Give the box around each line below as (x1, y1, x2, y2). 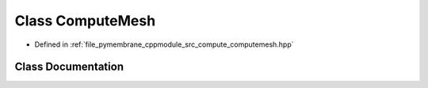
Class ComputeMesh (14, 12, 156, 29)
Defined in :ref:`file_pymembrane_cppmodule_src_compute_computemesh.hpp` (34, 40, 294, 49)
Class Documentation (14, 60, 124, 74)
